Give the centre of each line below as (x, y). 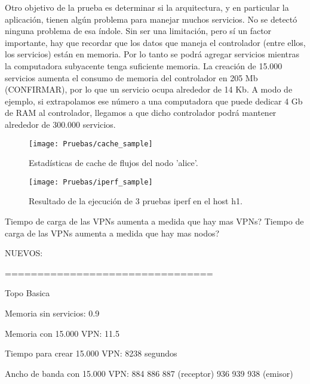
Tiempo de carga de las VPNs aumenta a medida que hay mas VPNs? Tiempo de (154, 221)
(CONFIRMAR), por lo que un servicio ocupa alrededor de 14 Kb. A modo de (149, 89)
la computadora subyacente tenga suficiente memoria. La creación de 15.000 (144, 65)
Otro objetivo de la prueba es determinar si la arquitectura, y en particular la (147, 7)
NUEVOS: (24, 253)
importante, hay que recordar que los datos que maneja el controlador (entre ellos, (155, 42)
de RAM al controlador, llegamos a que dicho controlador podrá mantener (141, 113)
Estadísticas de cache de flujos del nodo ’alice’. (113, 163)
